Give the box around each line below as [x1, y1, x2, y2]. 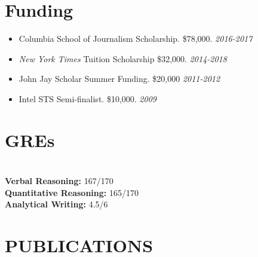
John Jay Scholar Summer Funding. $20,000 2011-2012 [19, 72, 220, 85]
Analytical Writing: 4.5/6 [5, 198, 108, 210]
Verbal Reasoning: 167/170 [5, 175, 113, 187]
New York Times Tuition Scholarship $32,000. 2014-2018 [19, 52, 227, 65]
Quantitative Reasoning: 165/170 [5, 186, 139, 198]
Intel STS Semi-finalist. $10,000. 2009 [19, 92, 156, 105]
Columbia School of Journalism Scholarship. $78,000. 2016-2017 [19, 32, 253, 45]
